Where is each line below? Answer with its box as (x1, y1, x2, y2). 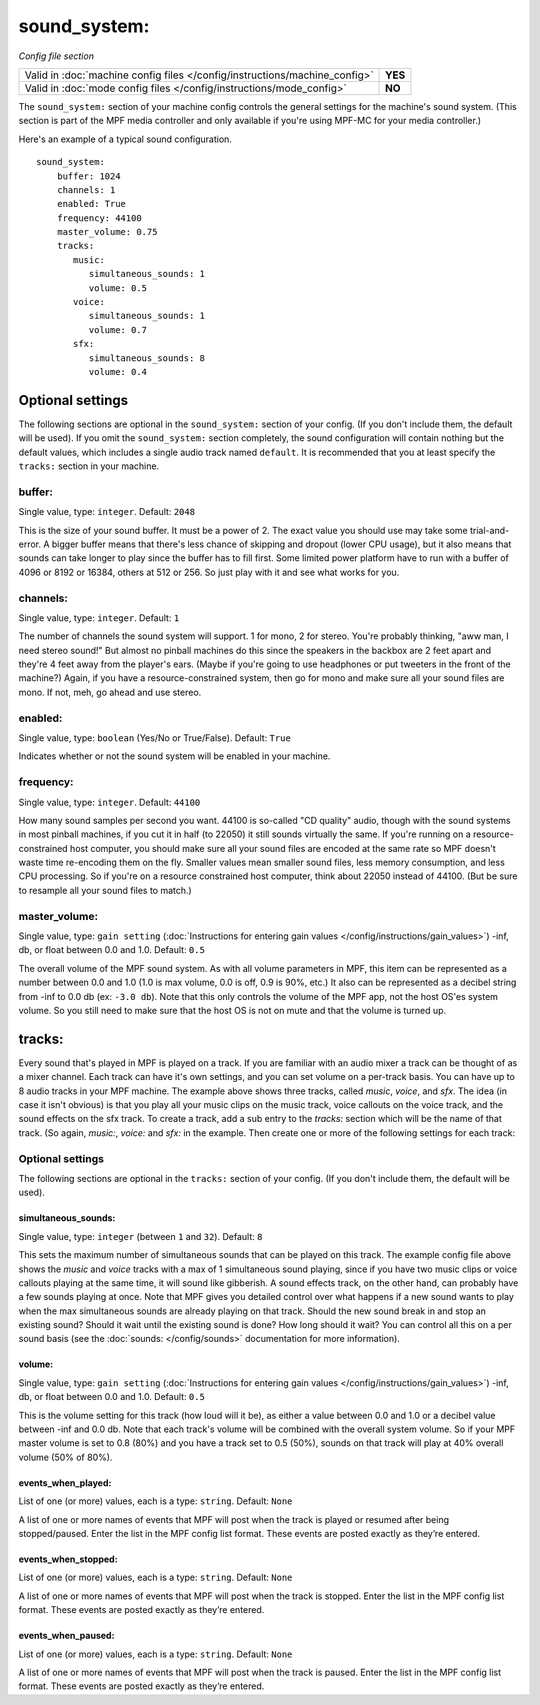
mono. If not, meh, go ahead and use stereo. (18, 686, 202, 698)
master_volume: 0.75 (56, 226, 158, 238)
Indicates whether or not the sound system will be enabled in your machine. (18, 750, 331, 762)
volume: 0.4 (88, 366, 148, 377)
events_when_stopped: (18, 1553, 119, 1565)
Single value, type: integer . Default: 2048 (18, 506, 195, 518)
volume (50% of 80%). (18, 1451, 113, 1463)
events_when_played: (18, 1476, 112, 1489)
